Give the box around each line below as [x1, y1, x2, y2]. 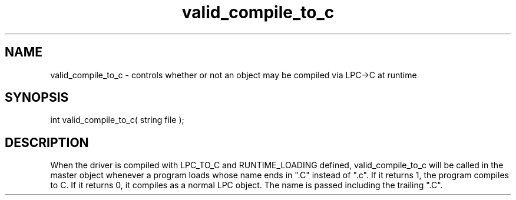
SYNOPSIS [5, 90, 69, 105]
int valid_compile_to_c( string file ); [50, 115, 184, 125]
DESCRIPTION [5, 135, 89, 150]
